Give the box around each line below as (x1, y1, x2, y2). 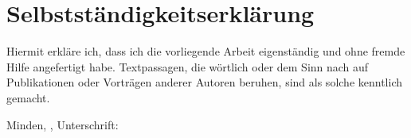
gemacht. (6, 89, 50, 105)
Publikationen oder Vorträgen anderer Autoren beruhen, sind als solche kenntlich (6, 74, 402, 90)
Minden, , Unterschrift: (6, 116, 119, 132)
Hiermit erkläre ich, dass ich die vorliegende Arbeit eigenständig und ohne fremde (6, 43, 405, 59)
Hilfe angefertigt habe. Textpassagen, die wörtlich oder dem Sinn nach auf (6, 58, 369, 75)
